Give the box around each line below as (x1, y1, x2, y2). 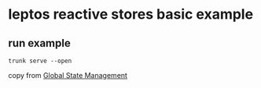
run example (8, 37, 71, 50)
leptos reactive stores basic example (8, 5, 254, 23)
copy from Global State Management (8, 71, 128, 79)
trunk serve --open (8, 57, 72, 65)
